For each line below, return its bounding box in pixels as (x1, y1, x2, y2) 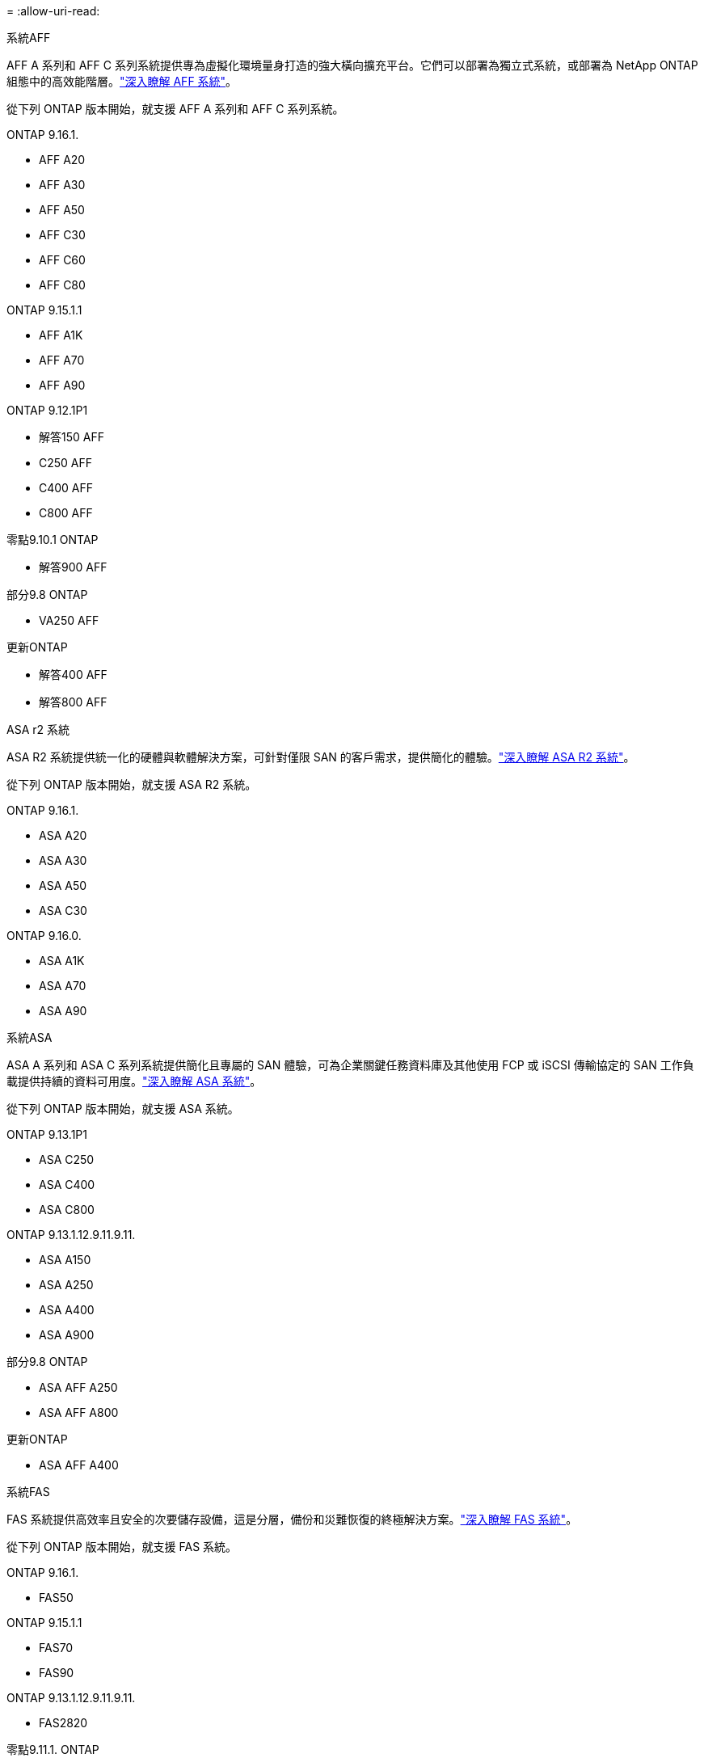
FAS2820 (39, 1716, 88, 1730)
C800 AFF (39, 506, 93, 520)
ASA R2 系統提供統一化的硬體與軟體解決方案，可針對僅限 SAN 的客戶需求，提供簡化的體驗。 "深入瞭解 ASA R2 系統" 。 (6, 750, 635, 764)
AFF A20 (39, 153, 86, 167)
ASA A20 (39, 828, 87, 842)
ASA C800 (39, 1203, 95, 1216)
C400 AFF (39, 481, 94, 495)
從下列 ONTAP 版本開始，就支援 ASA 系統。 (6, 1102, 239, 1115)
